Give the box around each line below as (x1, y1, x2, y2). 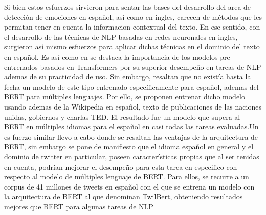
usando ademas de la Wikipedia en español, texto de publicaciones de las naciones (4, 101, 261, 112)
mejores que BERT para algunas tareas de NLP (4, 201, 153, 211)
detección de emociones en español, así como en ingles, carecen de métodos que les (4, 11, 262, 22)
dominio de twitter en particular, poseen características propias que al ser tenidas (4, 151, 259, 162)
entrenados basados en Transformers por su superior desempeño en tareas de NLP (4, 61, 261, 72)
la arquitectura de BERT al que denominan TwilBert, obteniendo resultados (4, 191, 243, 202)
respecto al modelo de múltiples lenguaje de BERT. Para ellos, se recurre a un (4, 171, 249, 182)
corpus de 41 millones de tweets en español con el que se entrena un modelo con (4, 181, 255, 192)
